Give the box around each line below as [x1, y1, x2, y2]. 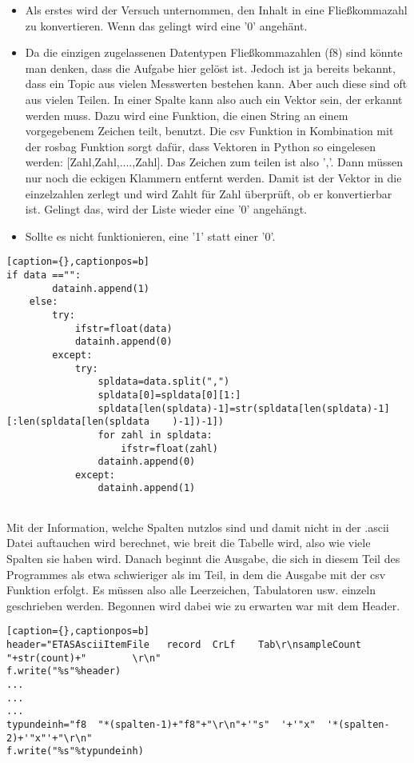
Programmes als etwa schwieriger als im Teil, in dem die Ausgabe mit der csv [6, 565, 386, 582]
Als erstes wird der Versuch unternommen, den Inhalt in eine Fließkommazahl [25, 2, 408, 18]
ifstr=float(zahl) [121, 442, 218, 454]
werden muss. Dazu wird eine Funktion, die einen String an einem [25, 106, 348, 123]
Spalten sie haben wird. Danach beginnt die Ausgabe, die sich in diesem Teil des [6, 549, 400, 566]
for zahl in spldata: [98, 429, 213, 441]
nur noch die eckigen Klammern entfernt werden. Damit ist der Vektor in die [25, 169, 402, 186]
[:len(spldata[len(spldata [6, 416, 149, 428]
